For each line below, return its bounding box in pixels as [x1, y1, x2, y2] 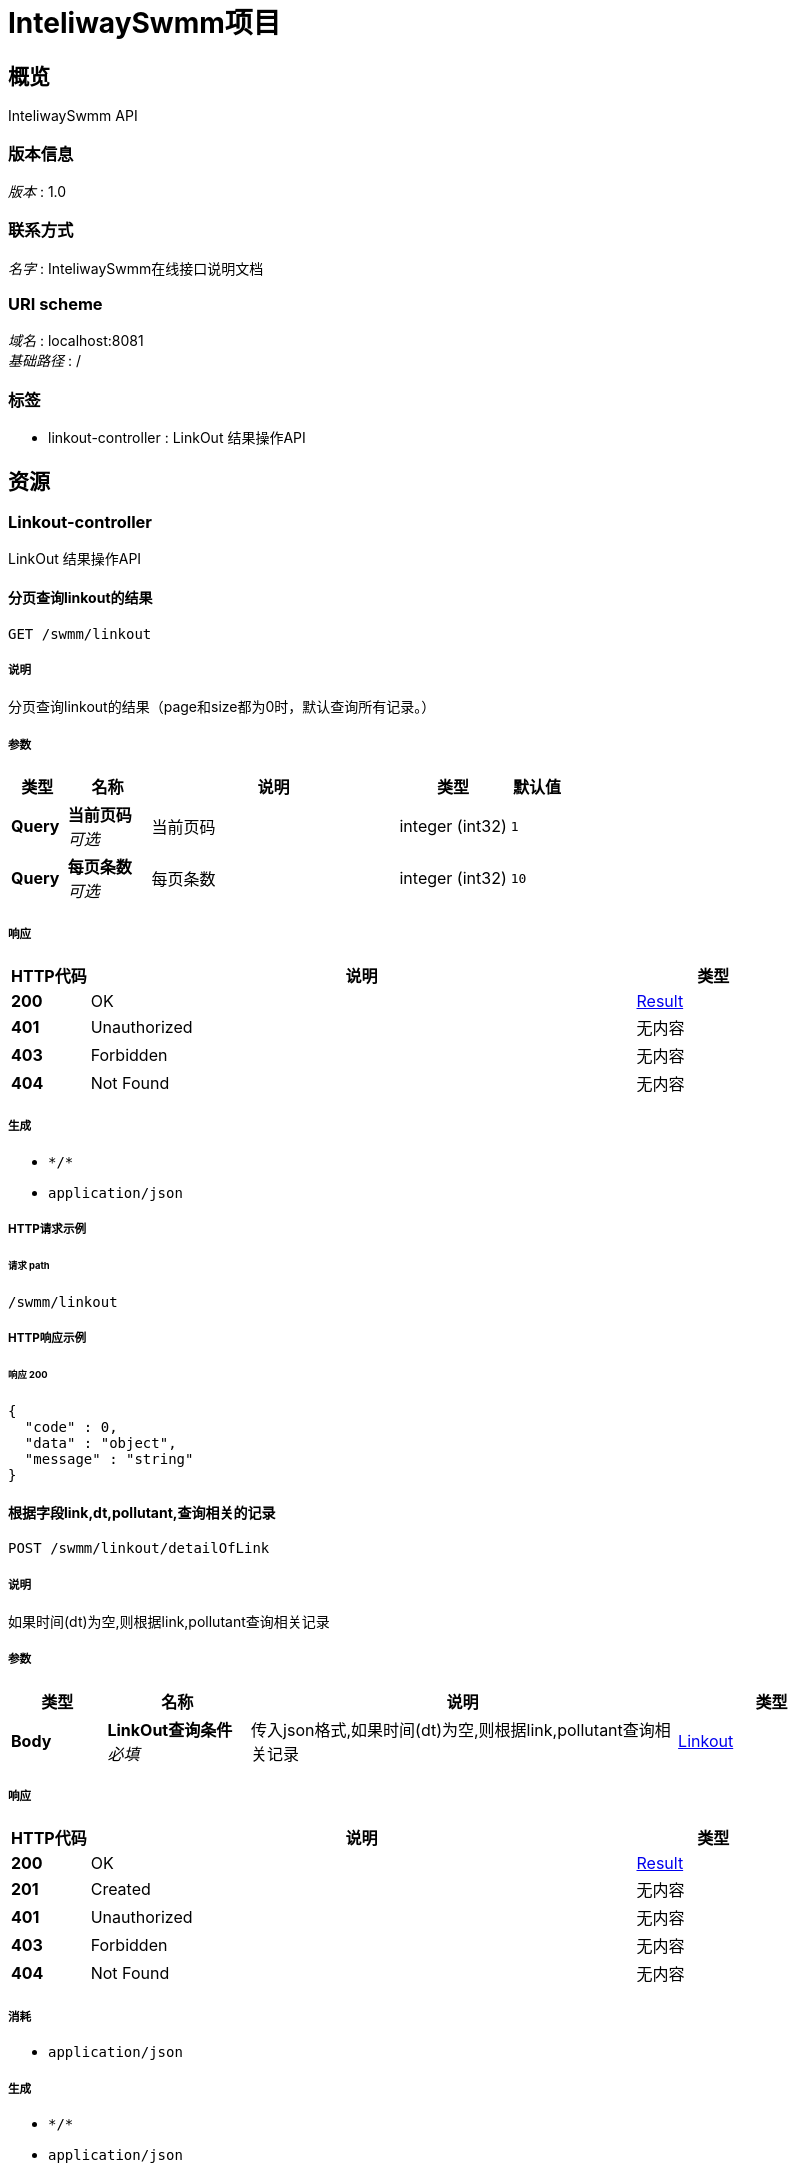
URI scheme [8, 294, 103, 315]
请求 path [8, 1259, 50, 1271]
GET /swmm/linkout [8, 625, 152, 642]
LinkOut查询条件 [107, 1719, 233, 1740]
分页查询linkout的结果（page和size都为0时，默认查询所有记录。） [8, 698, 436, 716]
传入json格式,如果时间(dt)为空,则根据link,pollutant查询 [251, 1719, 655, 1740]
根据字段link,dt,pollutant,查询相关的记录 [8, 1503, 276, 1521]
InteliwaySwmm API [8, 107, 138, 125]
